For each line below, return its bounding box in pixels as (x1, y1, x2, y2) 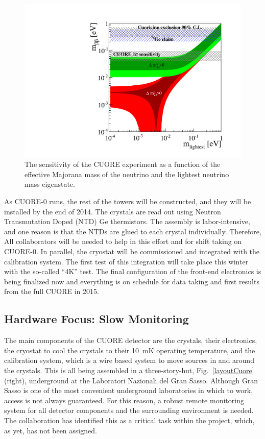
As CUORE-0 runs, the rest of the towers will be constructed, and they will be (4, 196, 251, 207)
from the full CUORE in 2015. (4, 286, 99, 297)
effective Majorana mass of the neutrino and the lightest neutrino (25, 168, 229, 179)
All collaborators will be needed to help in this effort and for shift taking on (4, 236, 242, 247)
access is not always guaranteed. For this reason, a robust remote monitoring (4, 395, 244, 405)
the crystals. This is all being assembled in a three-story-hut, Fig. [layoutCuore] (4, 364, 254, 375)
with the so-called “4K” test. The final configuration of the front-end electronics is (4, 266, 261, 277)
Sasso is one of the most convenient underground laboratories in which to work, (4, 385, 253, 396)
